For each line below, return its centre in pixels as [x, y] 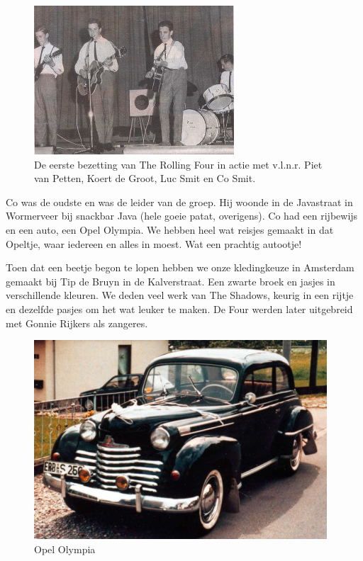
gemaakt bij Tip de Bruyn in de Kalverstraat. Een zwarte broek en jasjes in [171, 281]
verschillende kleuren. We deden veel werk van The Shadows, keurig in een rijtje [180, 295]
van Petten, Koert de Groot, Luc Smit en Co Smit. [145, 178]
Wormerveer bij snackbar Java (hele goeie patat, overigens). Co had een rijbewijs [182, 216]
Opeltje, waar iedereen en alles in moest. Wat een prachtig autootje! [154, 243]
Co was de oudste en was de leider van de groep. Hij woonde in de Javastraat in [179, 202]
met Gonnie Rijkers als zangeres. [77, 323]
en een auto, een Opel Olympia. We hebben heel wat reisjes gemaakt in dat [170, 229]
